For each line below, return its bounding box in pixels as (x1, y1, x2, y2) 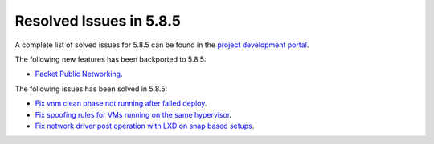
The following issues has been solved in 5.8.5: (14, 84, 168, 94)
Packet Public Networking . (35, 69, 123, 79)
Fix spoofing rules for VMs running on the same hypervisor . (35, 110, 232, 119)
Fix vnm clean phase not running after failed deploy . (35, 98, 207, 108)
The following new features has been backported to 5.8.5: (14, 54, 207, 64)
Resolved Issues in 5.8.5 (14, 12, 181, 30)
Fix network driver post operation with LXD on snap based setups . (35, 121, 255, 130)
